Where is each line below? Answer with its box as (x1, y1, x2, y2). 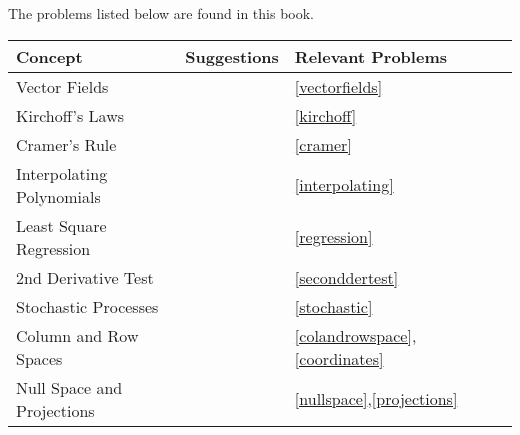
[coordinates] (294, 346, 384, 370)
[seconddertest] (294, 265, 399, 289)
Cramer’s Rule (16, 132, 117, 156)
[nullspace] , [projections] (294, 387, 458, 411)
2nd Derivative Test (16, 265, 154, 289)
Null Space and (16, 375, 123, 399)
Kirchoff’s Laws (16, 103, 124, 127)
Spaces (16, 346, 63, 370)
